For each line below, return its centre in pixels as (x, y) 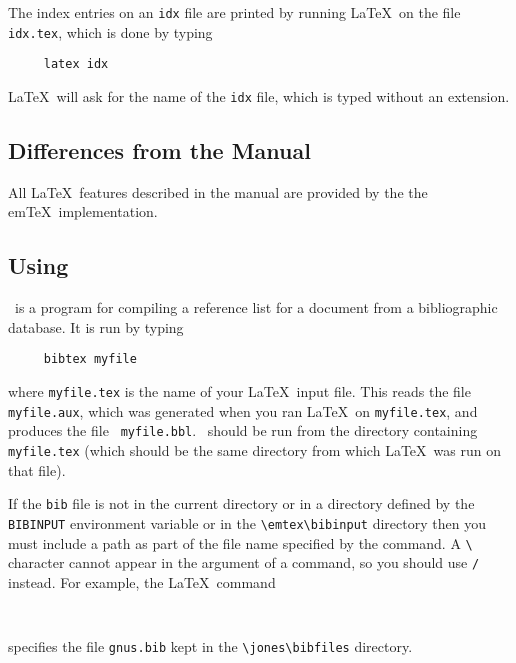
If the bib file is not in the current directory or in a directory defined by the (241, 503)
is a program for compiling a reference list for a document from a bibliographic (256, 307)
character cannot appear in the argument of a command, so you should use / (244, 562)
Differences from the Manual (159, 150)
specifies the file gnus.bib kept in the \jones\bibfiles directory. (210, 646)
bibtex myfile (90, 359)
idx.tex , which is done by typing (110, 31)
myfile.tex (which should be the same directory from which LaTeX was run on (254, 450)
